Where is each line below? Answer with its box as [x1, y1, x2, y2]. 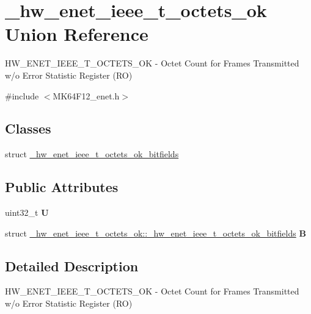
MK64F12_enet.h [53, 89, 120, 102]
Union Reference [5, 21, 148, 46]
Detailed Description [5, 256, 139, 275]
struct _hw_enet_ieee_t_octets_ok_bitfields [5, 148, 179, 160]
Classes [5, 119, 51, 138]
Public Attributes [5, 177, 119, 196]
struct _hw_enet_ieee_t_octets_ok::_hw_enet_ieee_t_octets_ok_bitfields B [5, 226, 306, 239]
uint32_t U [5, 206, 49, 219]
